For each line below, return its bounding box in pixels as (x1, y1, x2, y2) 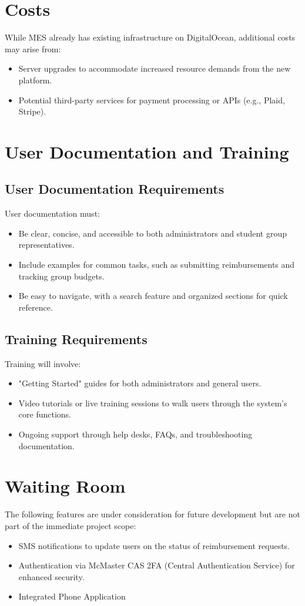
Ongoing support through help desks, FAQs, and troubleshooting (18, 428, 253, 440)
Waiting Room (5, 474, 126, 498)
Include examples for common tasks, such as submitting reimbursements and (18, 258, 295, 271)
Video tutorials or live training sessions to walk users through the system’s (18, 396, 287, 409)
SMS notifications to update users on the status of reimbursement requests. (18, 539, 290, 551)
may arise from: (5, 42, 61, 55)
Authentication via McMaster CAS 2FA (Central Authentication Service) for (18, 559, 295, 571)
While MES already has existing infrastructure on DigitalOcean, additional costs (5, 31, 296, 43)
